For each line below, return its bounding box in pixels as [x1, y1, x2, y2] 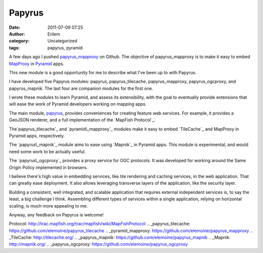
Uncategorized [47, 38, 77, 44]
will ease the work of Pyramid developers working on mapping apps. [9, 101, 147, 107]
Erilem [47, 31, 60, 37]
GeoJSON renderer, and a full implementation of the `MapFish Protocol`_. [9, 117, 156, 123]
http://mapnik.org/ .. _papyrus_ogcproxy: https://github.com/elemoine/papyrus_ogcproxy [9, 241, 188, 247]
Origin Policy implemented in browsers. [9, 164, 88, 170]
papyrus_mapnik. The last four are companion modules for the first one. [9, 85, 153, 91]
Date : [9, 24, 20, 30]
